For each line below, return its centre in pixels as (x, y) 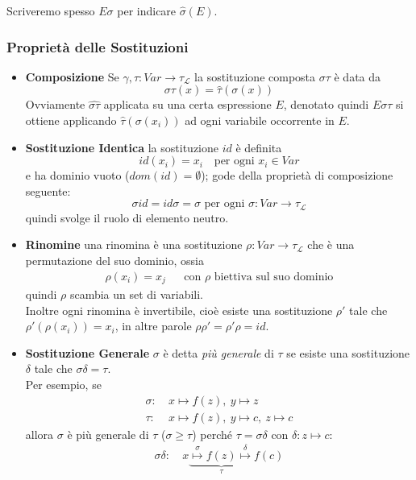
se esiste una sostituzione (348, 352)
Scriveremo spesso (51, 10)
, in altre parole (153, 326)
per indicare (147, 10)
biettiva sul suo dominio (274, 277)
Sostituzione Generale (87, 352)
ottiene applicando (71, 120)
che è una (331, 244)
